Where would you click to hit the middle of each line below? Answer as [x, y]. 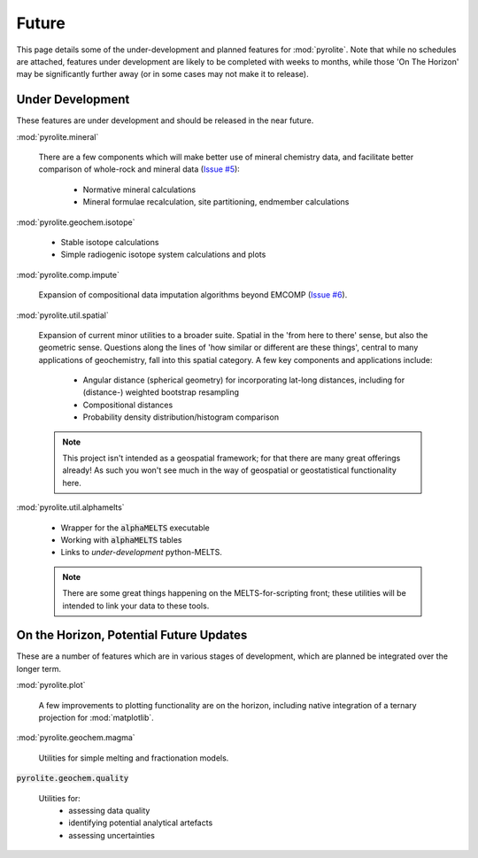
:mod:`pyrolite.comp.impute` [68, 274]
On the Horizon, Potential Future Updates [132, 635]
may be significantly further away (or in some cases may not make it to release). [162, 74]
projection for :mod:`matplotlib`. [96, 718]
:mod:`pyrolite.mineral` [58, 136]
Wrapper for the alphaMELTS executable [135, 528]
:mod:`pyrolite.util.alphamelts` [70, 507]
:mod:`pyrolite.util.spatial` [63, 315]
